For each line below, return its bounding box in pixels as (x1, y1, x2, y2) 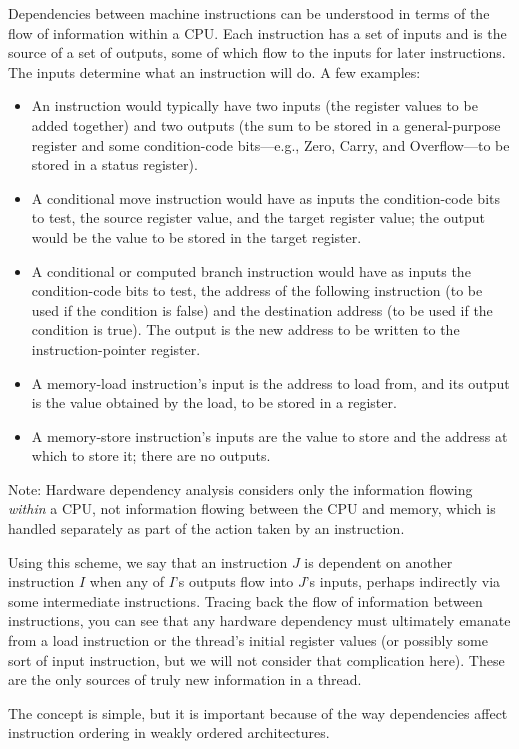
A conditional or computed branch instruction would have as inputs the (31, 260, 471, 281)
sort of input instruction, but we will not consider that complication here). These (8, 649, 505, 670)
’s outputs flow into (174, 571, 294, 592)
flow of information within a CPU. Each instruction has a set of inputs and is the (8, 22, 507, 43)
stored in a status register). (31, 154, 198, 175)
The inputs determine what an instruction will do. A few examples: (8, 61, 421, 82)
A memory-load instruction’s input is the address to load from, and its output (31, 372, 510, 393)
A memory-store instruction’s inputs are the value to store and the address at (31, 425, 508, 446)
